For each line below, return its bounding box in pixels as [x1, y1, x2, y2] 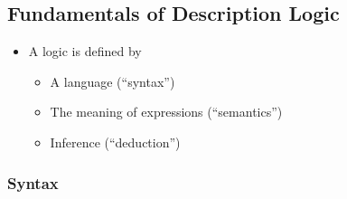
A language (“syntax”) [50, 71, 175, 90]
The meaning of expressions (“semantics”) [50, 102, 283, 121]
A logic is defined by [28, 42, 142, 61]
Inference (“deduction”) [50, 132, 181, 151]
